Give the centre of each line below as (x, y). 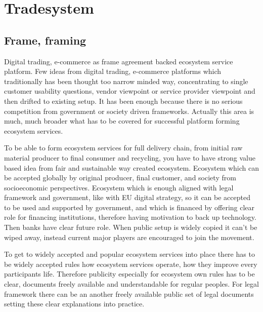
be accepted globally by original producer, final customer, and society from (120, 178)
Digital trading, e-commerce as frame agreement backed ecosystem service (119, 61)
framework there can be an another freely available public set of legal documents (129, 294)
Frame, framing (45, 40)
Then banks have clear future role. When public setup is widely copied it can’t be (131, 227)
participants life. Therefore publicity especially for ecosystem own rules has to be (129, 274)
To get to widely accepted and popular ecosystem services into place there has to (129, 254)
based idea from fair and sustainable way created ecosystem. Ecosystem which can (132, 167)
